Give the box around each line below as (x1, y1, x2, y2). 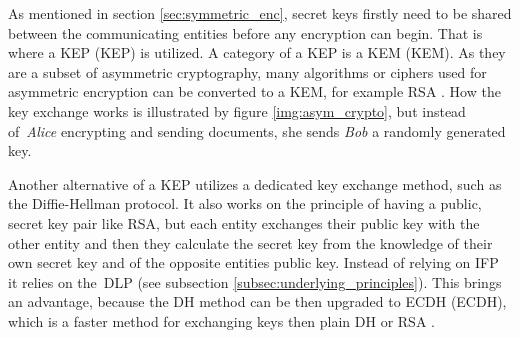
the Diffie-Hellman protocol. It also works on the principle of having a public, (8, 193, 482, 214)
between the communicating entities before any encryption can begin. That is (8, 22, 483, 43)
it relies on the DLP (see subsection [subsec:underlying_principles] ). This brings (8, 271, 502, 292)
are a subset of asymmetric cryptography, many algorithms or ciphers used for (8, 61, 487, 82)
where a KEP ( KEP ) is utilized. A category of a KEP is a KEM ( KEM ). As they (8, 42, 506, 63)
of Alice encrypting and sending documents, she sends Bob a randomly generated (8, 120, 506, 141)
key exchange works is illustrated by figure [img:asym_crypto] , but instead (8, 100, 466, 121)
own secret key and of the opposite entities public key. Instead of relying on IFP (8, 252, 499, 273)
